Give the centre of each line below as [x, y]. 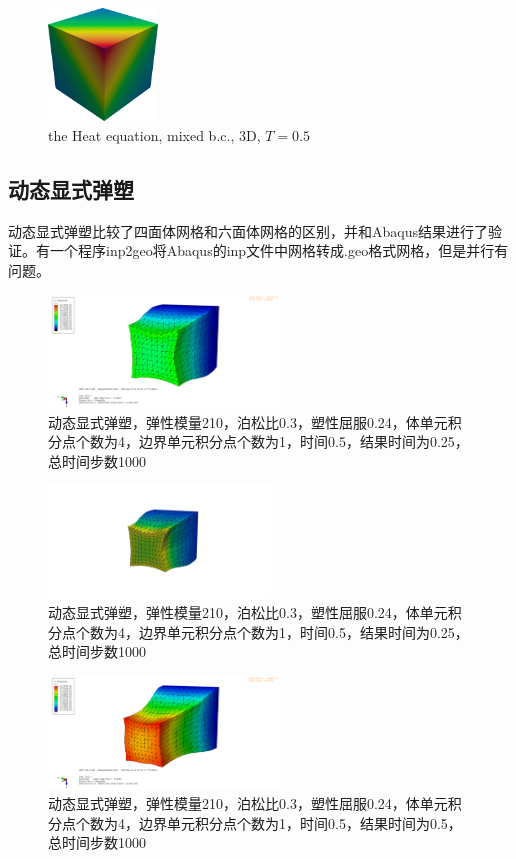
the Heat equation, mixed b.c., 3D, [154, 134]
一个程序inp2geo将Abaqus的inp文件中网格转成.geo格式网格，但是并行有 [279, 250]
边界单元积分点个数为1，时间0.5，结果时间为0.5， [300, 822]
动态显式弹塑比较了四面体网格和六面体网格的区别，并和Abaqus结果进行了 [248, 230]
